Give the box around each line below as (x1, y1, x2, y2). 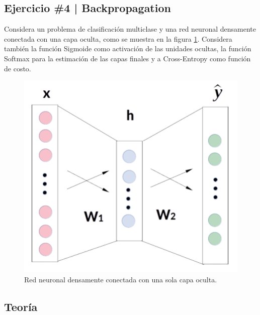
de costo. (4, 63, 31, 73)
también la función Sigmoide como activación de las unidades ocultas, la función (4, 43, 251, 54)
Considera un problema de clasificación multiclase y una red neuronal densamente (4, 24, 256, 34)
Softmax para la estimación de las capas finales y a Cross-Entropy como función (4, 53, 251, 63)
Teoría (4, 298, 38, 314)
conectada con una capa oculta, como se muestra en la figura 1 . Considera (4, 33, 232, 44)
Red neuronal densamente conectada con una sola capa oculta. (24, 274, 217, 284)
